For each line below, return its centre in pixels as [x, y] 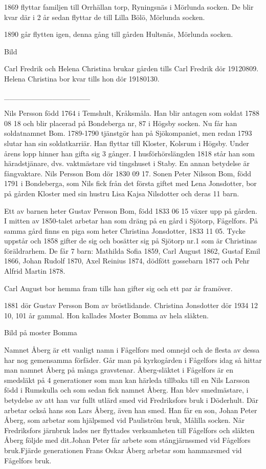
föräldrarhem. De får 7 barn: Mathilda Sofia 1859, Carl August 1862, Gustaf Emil [132, 250]
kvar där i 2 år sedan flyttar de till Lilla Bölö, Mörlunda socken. [105, 17]
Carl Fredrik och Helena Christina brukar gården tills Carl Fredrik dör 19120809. [131, 68]
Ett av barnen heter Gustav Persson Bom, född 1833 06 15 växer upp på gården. [131, 210]
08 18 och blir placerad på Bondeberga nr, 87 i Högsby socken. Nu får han [121, 123]
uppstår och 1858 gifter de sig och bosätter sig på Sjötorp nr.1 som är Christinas [131, 241]
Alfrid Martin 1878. [35, 271]
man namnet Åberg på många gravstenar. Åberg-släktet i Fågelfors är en [119, 370]
